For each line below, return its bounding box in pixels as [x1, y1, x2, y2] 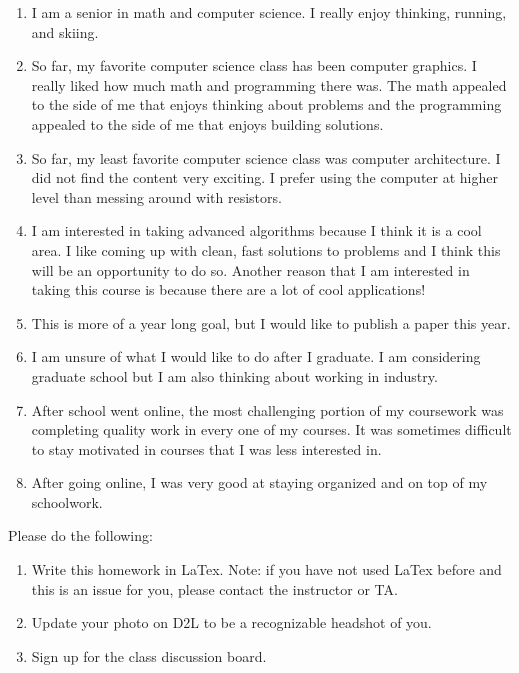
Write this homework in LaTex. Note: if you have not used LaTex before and [31, 559, 502, 580]
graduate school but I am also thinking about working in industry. [31, 365, 438, 386]
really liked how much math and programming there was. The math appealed [31, 74, 507, 95]
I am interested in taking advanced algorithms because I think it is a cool [31, 220, 482, 241]
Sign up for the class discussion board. [31, 645, 267, 666]
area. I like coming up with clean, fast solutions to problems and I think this [31, 239, 501, 260]
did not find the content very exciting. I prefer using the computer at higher [31, 167, 498, 188]
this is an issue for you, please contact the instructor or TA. [31, 578, 398, 599]
